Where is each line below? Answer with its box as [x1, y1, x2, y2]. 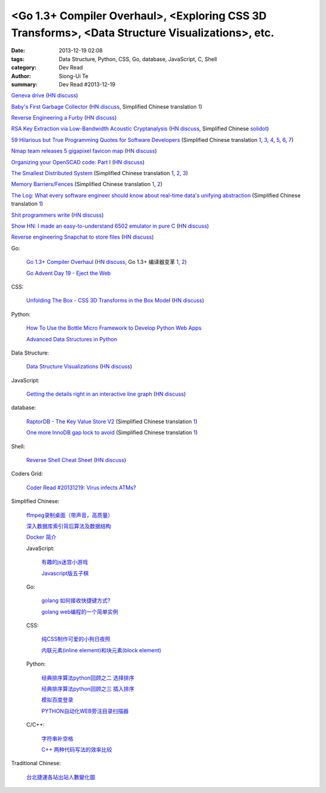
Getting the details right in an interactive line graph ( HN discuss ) [26, 390, 187, 398]
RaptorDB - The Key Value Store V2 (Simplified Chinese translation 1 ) [26, 417, 198, 425]
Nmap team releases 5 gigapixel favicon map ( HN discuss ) [11, 147, 157, 155]
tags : [11, 55, 25, 63]
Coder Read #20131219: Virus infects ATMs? [26, 484, 136, 491]
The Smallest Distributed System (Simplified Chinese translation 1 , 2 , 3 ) [11, 170, 188, 177]
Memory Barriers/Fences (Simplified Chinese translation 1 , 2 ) [11, 181, 163, 188]
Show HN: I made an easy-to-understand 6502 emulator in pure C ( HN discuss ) [11, 222, 209, 230]
